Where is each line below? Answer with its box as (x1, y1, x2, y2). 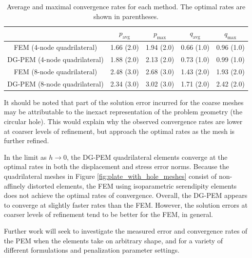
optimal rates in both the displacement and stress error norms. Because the (4, 161, 229, 172)
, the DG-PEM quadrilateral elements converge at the (67, 151, 228, 162)
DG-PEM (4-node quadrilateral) (7, 54, 104, 64)
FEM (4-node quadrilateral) (14, 42, 97, 52)
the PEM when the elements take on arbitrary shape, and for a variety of (4, 235, 223, 245)
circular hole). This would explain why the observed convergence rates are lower (4, 116, 243, 127)
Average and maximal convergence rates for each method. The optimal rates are (6, 1, 246, 11)
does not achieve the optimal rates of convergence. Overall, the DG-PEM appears (4, 190, 248, 200)
